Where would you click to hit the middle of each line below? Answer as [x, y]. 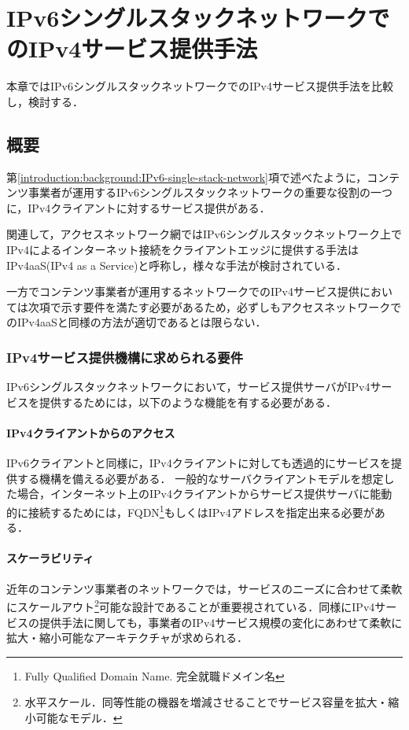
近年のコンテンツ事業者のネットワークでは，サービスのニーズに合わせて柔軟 [204, 588]
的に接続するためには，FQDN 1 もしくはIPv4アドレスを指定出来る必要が [190, 511]
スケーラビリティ [50, 558]
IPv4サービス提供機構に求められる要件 [125, 357]
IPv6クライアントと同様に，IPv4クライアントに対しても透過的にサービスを [199, 463]
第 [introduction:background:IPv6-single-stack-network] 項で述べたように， [187, 177]
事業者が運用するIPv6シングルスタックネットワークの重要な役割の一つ [210, 192]
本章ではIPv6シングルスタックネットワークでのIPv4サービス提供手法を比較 [200, 86]
